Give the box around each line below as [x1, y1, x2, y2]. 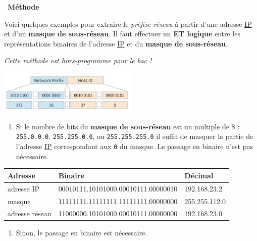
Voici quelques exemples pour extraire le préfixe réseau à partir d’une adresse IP [4, 18, 252, 29]
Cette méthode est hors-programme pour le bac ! [4, 55, 152, 66]
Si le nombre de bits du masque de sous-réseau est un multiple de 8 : [16, 121, 240, 131]
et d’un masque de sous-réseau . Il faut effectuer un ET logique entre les [4, 28, 240, 39]
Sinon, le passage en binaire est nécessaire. [16, 227, 147, 238]
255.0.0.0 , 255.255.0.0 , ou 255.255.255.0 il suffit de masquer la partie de [16, 131, 253, 141]
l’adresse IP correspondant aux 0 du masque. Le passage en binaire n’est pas [16, 141, 253, 152]
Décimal [184, 170, 214, 180]
